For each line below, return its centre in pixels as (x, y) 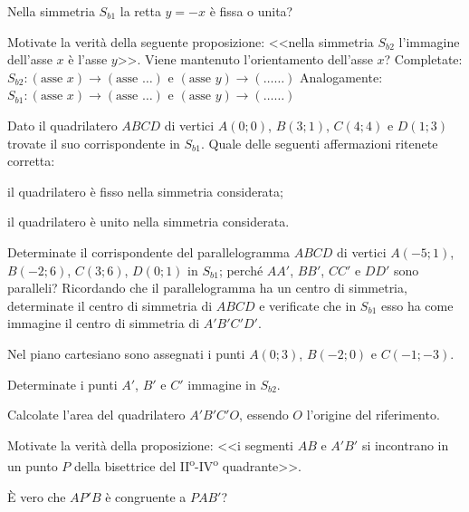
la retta (140, 11)
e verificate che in (308, 305)
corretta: (31, 161)
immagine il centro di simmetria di (104, 323)
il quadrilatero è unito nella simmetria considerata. (148, 222)
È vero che (37, 496)
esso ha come (417, 305)
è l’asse (88, 59)
